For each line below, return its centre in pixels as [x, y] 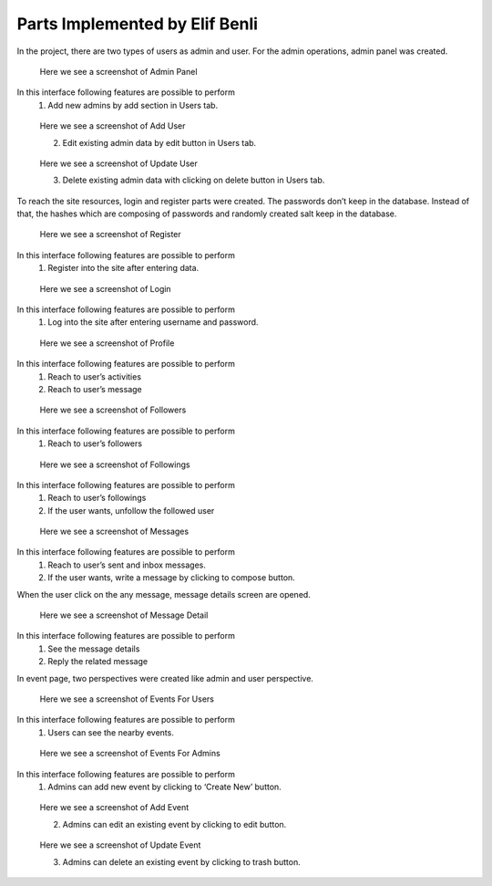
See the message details [94, 649]
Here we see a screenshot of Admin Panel [118, 71]
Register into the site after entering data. [123, 268]
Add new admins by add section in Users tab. [133, 105]
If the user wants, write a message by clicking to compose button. [171, 578]
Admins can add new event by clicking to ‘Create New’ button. [164, 787]
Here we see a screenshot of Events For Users [127, 699]
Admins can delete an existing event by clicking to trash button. [181, 861]
